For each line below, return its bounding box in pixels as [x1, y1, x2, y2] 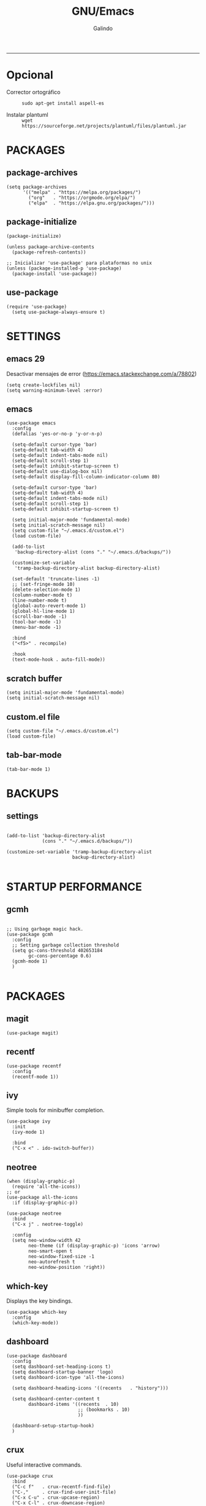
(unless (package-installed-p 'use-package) [6, 265, 122, 271]
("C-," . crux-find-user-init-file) [12, 1489, 116, 1495]
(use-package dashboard [6, 1352, 67, 1359]
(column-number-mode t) [12, 592, 72, 598]
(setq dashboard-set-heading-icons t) [12, 1364, 112, 1370]
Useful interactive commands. [6, 1461, 82, 1469]
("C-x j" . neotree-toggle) [12, 1221, 84, 1228]
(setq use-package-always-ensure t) [12, 309, 105, 315]
